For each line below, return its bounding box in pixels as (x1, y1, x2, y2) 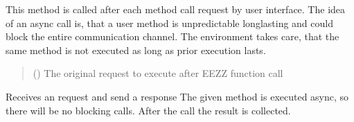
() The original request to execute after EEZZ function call (33, 66, 283, 80)
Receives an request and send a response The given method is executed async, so (6, 89, 349, 103)
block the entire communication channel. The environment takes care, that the (6, 29, 339, 44)
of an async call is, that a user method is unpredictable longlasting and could (6, 15, 333, 30)
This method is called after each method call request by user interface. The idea (6, 2, 346, 16)
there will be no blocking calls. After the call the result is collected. (6, 103, 291, 117)
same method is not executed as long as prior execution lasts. (6, 42, 266, 57)
